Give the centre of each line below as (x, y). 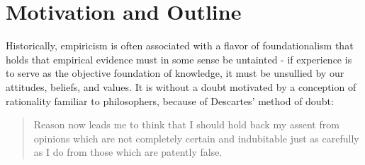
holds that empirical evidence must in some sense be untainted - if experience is (179, 59)
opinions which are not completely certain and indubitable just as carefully (196, 138)
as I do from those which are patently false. (128, 152)
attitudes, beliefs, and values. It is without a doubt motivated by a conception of (181, 86)
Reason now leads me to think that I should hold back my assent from (186, 124)
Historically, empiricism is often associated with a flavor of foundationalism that (180, 45)
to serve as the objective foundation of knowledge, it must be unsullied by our (175, 73)
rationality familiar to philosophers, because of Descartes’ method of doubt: (170, 100)
